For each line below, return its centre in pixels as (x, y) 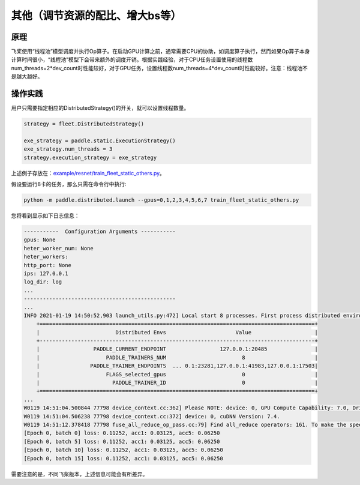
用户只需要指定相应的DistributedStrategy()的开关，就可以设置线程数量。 (100, 108)
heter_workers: (46, 257)
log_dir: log (43, 282)
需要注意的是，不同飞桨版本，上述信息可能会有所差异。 (79, 474)
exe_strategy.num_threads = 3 (68, 149)
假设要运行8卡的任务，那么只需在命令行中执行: (69, 184)
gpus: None (40, 240)
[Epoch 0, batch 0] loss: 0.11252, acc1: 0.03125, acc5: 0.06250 (122, 433)
